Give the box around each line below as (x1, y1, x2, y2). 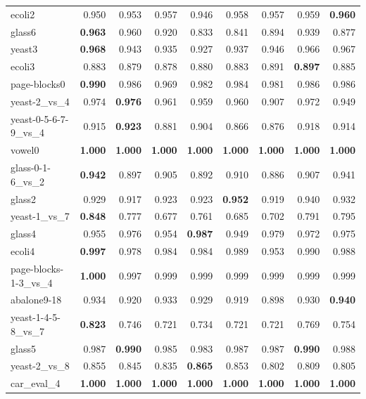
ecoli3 (11, 59, 35, 74)
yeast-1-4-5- (11, 310, 61, 325)
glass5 (11, 341, 36, 355)
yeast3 (11, 41, 38, 56)
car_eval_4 (11, 376, 61, 391)
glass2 (11, 191, 36, 206)
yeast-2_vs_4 (11, 93, 70, 108)
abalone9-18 (11, 292, 62, 307)
